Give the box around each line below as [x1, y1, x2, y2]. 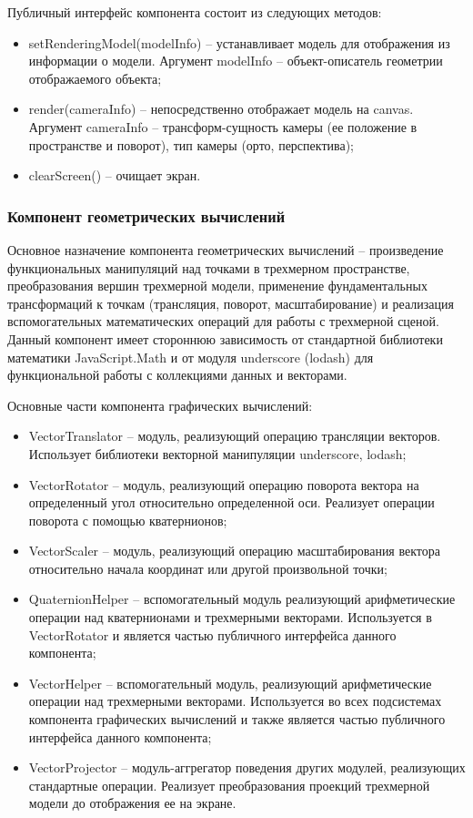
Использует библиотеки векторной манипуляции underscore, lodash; [28, 444, 407, 463]
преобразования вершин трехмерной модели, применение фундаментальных [7, 276, 428, 295]
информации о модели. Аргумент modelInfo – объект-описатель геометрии [28, 51, 443, 70]
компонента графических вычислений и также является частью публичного [28, 710, 446, 729]
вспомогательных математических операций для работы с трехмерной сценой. [7, 312, 439, 331]
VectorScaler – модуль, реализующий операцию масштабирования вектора [28, 541, 440, 560]
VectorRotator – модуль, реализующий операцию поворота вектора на [28, 475, 419, 494]
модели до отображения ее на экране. [28, 793, 236, 813]
